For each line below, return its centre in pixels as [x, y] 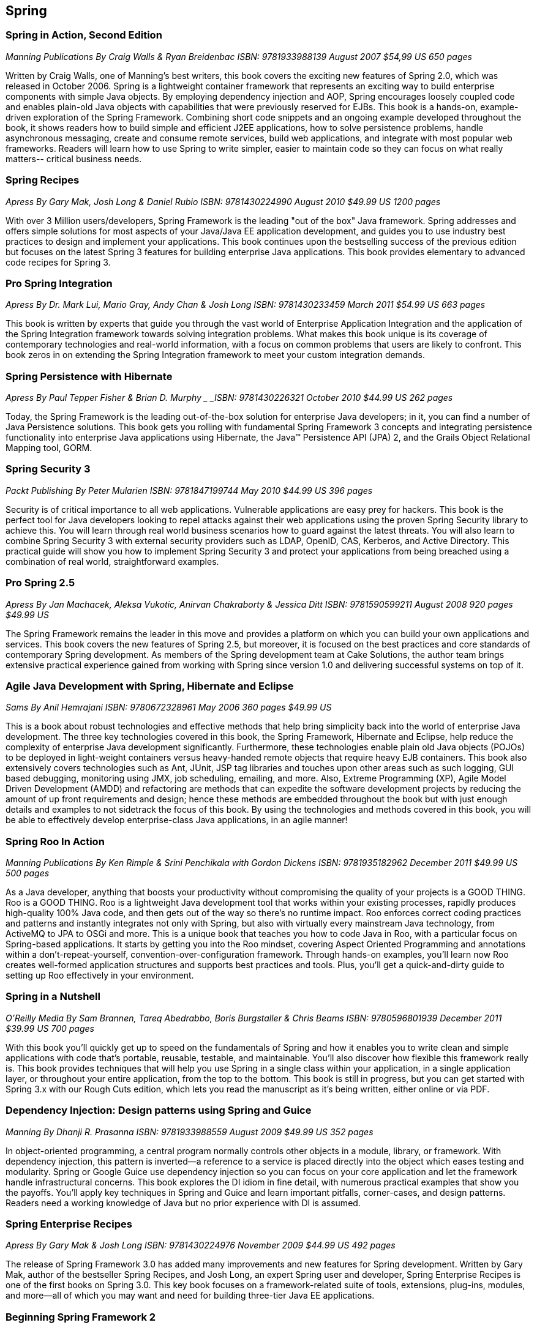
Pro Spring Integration [59, 283]
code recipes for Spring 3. [58, 262]
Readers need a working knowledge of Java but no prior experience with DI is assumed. [183, 1203]
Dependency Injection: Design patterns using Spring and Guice [159, 1110]
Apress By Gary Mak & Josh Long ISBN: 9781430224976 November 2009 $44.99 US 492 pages [201, 1245]
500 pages [28, 873]
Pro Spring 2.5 [40, 583]
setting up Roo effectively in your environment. [100, 975]
